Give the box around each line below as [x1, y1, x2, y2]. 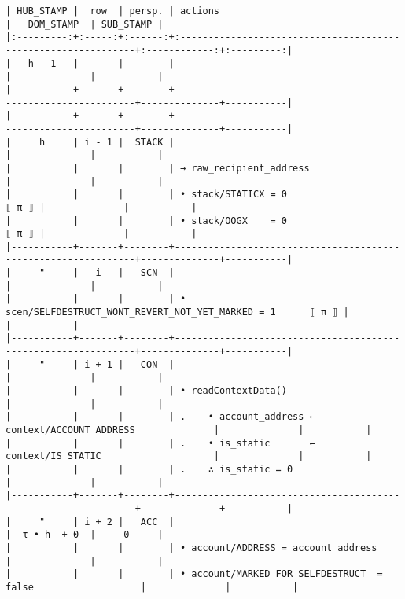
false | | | [6, 581, 299, 593]
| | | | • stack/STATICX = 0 [6, 189, 287, 200]
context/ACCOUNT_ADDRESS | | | [6, 424, 372, 435]
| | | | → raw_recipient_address [6, 162, 310, 174]
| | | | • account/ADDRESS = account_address [6, 542, 377, 553]
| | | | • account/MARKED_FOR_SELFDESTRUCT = [6, 568, 383, 580]
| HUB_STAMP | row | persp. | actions [6, 6, 220, 17]
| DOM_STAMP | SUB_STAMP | [6, 18, 164, 30]
